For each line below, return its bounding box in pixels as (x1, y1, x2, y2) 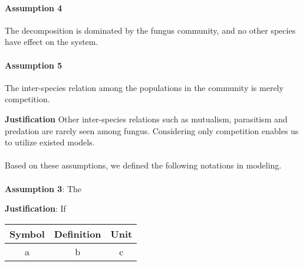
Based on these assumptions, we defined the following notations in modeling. (5, 159, 282, 171)
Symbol (9, 226, 45, 241)
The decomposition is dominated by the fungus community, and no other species (5, 24, 296, 36)
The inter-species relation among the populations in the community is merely (5, 81, 284, 93)
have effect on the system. (5, 35, 98, 48)
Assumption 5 (5, 59, 62, 71)
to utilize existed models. (5, 136, 95, 148)
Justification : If (5, 202, 66, 215)
